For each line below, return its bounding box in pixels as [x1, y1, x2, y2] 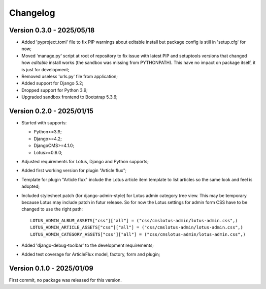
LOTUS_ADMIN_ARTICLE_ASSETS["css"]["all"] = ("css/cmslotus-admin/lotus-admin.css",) [30, 225, 243, 231]
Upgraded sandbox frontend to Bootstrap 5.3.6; [21, 94, 118, 100]
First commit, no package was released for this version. [9, 277, 122, 283]
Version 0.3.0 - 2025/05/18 [9, 26, 95, 34]
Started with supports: [21, 120, 67, 126]
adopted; [21, 183, 40, 189]
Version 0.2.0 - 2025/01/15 [9, 107, 94, 115]
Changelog [9, 7, 55, 18]
